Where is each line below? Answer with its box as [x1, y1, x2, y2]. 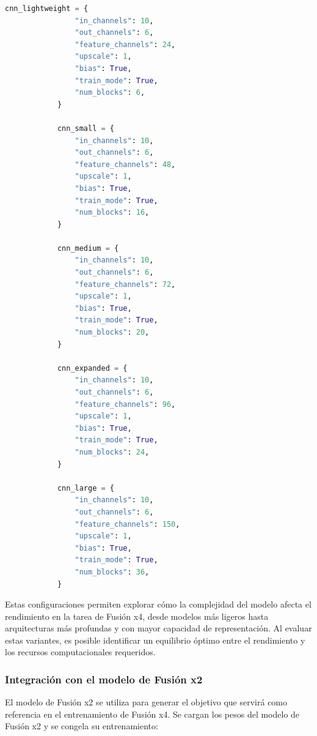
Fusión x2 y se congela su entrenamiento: [5, 719, 158, 732]
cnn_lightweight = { [5, 4, 89, 13]
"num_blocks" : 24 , [75, 447, 150, 456]
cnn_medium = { [57, 243, 119, 253]
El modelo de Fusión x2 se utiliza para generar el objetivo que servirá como [5, 696, 288, 708]
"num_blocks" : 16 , [75, 208, 150, 217]
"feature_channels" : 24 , [75, 40, 176, 49]
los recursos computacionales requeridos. [5, 645, 156, 658]
